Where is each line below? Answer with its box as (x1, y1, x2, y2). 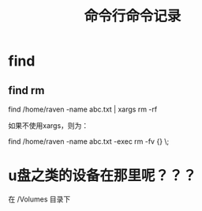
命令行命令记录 (84, 7, 181, 25)
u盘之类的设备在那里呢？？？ (8, 167, 197, 185)
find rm (8, 84, 45, 97)
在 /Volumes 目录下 (8, 194, 71, 204)
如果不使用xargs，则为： (8, 121, 89, 130)
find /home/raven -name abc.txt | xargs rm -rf (8, 104, 158, 114)
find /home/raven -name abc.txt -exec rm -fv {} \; (8, 137, 170, 146)
